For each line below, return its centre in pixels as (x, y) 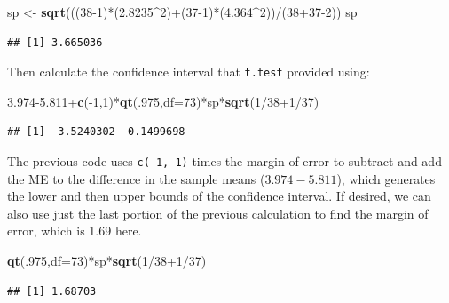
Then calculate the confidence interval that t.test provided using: (189, 72)
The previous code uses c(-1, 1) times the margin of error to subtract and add (224, 161)
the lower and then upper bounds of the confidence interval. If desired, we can (219, 196)
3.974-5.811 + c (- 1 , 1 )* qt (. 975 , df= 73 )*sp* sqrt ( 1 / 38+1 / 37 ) (163, 101)
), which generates (386, 178)
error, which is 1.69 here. (75, 231)
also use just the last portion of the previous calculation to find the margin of (218, 213)
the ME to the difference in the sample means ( (136, 178)
